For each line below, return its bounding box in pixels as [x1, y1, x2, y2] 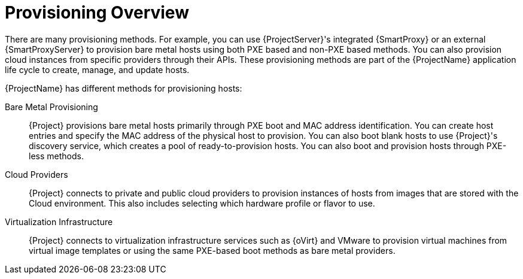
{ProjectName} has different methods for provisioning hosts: [5, 83, 242, 93]
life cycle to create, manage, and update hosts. [5, 64, 190, 75]
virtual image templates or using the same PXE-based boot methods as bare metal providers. [29, 245, 396, 256]
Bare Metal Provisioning [5, 101, 98, 112]
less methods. [29, 150, 84, 161]
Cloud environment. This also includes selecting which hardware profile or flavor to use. [29, 198, 375, 208]
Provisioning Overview [5, 2, 189, 23]
